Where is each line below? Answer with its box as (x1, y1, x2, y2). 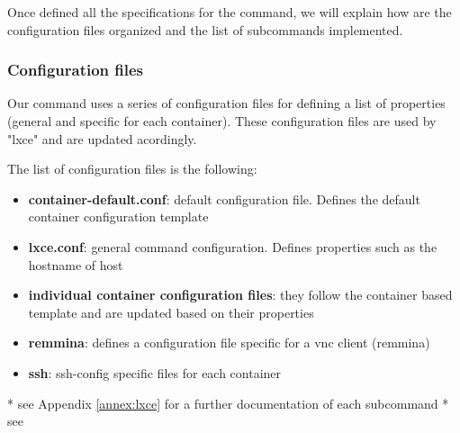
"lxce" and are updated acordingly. (7, 129, 197, 148)
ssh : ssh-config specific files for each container (28, 363, 282, 382)
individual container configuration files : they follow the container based (28, 285, 453, 304)
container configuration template (28, 207, 209, 226)
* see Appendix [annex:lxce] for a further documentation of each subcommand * (7, 393, 449, 412)
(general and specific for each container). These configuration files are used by (7, 112, 437, 130)
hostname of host (28, 255, 123, 274)
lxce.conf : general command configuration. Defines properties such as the (28, 237, 437, 256)
